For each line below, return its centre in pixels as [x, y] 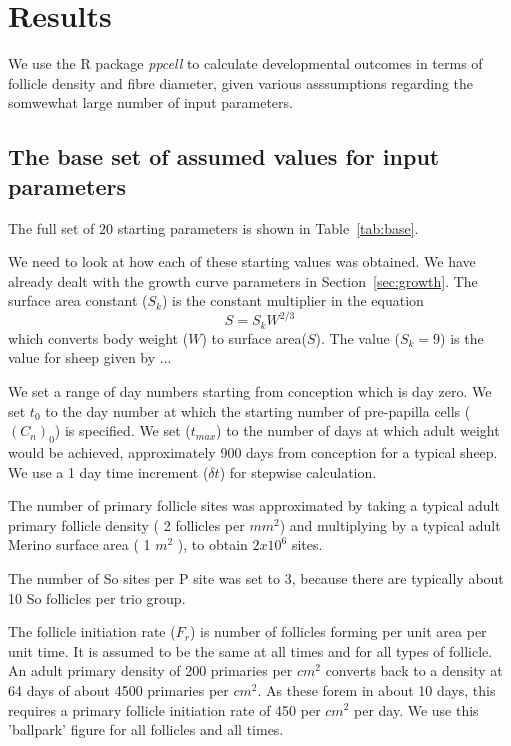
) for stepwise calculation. [298, 471]
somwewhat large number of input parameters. [150, 102]
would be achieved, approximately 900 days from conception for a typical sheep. [253, 452]
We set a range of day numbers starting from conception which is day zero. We [250, 391]
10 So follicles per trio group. [97, 597]
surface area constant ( [78, 300]
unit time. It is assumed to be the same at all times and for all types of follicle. [250, 650]
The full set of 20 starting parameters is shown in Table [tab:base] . [213, 227]
